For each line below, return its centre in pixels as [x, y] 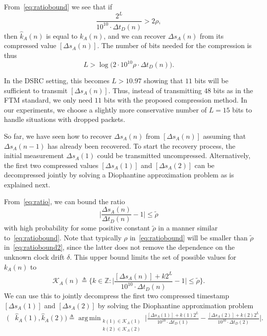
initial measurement [34, 155]
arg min [90, 318]
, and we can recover [135, 35]
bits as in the [233, 90]
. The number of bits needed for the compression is [175, 45]
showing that [163, 80]
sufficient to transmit [36, 90]
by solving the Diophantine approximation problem [176, 305]
